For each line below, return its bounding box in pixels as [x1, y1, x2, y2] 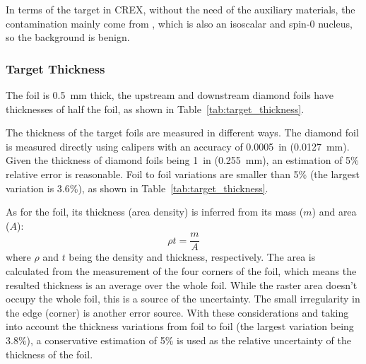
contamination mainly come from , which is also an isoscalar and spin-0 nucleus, [6, 16, 353, 30]
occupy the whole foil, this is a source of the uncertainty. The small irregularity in [6, 291, 360, 306]
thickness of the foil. [6, 346, 93, 361]
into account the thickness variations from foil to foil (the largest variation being [6, 319, 354, 334]
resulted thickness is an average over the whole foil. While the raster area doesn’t [6, 277, 358, 292]
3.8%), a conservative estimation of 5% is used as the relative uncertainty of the [6, 332, 351, 347]
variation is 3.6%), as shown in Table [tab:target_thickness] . [6, 180, 268, 195]
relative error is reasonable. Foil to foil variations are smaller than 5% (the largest [6, 166, 360, 181]
